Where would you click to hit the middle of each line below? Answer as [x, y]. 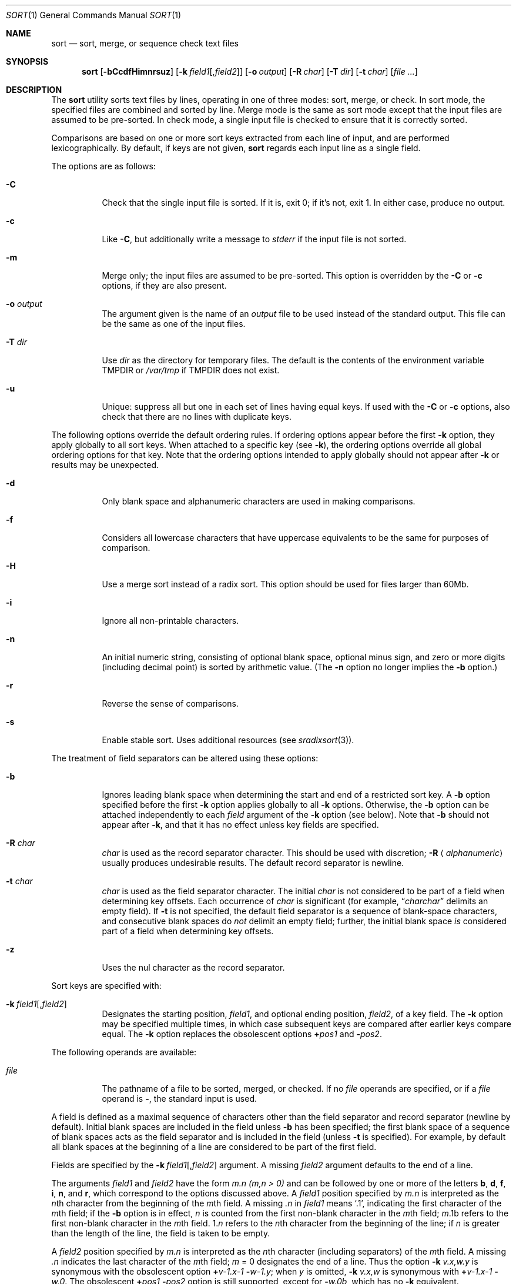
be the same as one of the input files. [174, 324]
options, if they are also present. [164, 285]
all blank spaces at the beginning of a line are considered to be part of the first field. [214, 1147]
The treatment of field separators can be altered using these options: [185, 758]
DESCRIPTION [34, 90]
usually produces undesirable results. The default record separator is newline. [253, 863]
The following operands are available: [124, 1052]
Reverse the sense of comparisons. [170, 703]
